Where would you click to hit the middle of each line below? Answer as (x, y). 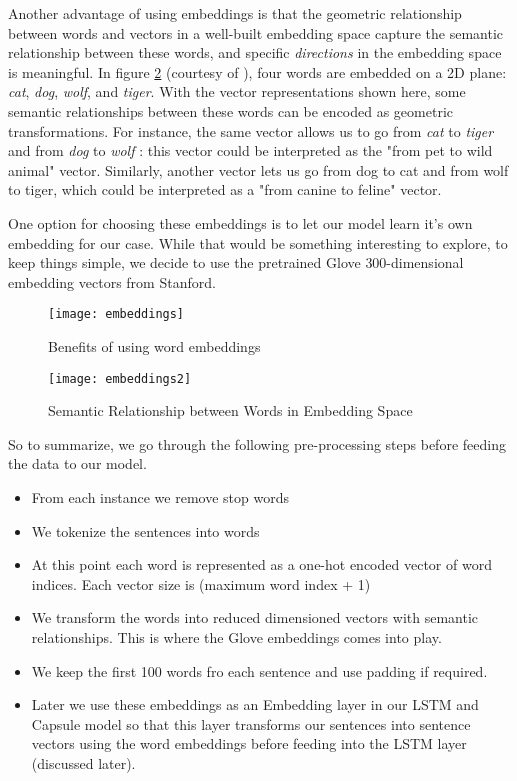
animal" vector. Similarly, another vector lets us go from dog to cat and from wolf (258, 169)
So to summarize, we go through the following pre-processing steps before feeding (257, 443)
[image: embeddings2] (120, 378)
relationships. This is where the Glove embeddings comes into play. (236, 636)
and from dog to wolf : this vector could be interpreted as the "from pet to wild (250, 150)
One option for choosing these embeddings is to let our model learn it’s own (240, 222)
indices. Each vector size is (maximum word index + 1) (201, 583)
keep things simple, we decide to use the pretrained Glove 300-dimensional (236, 262)
